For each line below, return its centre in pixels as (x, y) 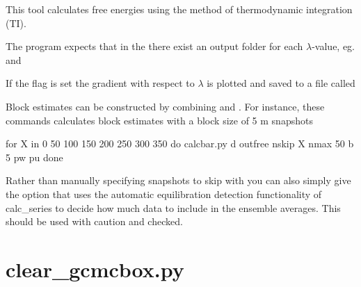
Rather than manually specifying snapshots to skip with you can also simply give (178, 180)
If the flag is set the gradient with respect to (100, 83)
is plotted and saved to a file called (281, 83)
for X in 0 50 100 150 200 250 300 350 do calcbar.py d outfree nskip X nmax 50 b (180, 143)
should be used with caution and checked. (94, 221)
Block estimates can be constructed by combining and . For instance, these (165, 106)
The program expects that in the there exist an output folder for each (154, 46)
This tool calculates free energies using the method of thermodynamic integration (179, 9)
